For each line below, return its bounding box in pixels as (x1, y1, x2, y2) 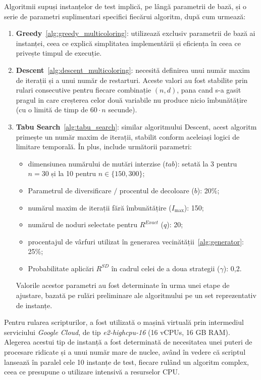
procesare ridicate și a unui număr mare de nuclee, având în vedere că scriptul (4, 347, 246, 357)
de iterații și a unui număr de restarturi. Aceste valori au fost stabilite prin (16, 74, 248, 85)
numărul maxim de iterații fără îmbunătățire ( (28, 202, 172, 213)
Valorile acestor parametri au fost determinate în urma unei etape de (16, 280, 230, 290)
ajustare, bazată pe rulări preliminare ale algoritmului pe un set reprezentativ (16, 290, 256, 301)
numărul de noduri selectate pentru (28, 219, 138, 230)
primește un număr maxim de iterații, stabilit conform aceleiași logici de (16, 131, 240, 142)
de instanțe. (16, 300, 53, 310)
